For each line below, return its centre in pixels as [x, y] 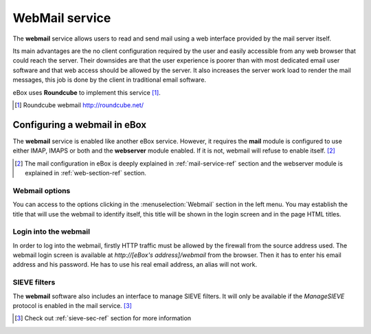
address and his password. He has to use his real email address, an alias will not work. [135, 265]
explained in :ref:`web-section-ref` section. [86, 172]
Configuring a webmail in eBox [80, 125]
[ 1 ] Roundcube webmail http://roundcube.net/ [79, 105]
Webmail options [42, 190]
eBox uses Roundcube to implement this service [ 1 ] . [87, 92]
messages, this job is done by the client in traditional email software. [109, 80]
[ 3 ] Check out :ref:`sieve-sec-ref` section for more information [103, 318]
